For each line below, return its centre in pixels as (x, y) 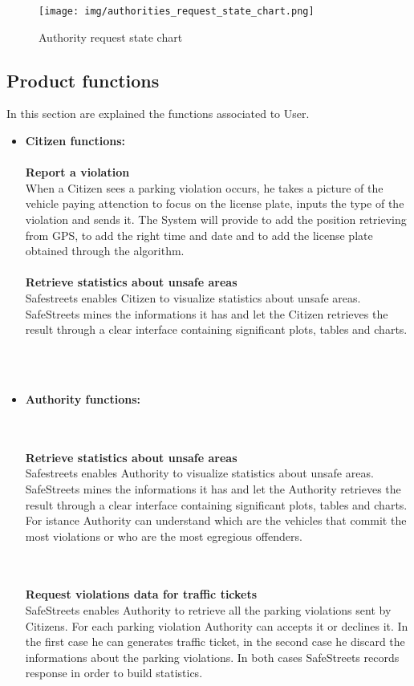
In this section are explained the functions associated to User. (158, 114)
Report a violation (77, 172)
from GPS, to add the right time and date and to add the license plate (199, 235)
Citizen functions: (75, 141)
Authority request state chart (111, 37)
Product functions (83, 80)
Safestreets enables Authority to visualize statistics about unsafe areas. (199, 473)
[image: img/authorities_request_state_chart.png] (177, 11)
